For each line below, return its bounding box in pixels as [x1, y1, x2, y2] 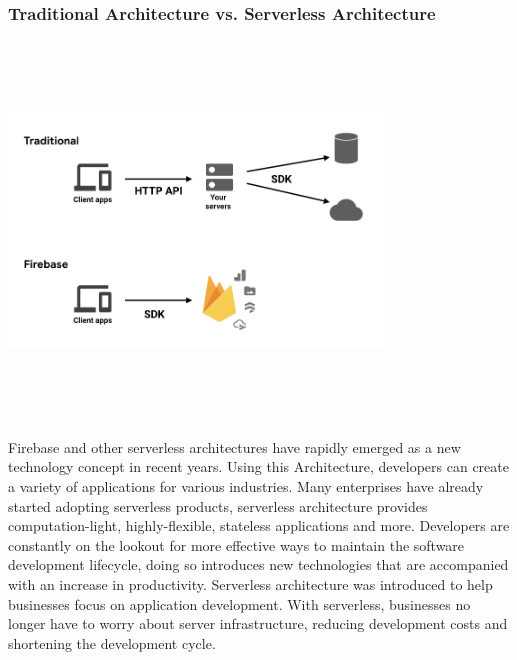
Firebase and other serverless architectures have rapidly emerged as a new [8, 436, 461, 457]
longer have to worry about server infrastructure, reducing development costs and [8, 613, 508, 634]
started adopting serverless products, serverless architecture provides [8, 495, 428, 516]
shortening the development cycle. [8, 632, 216, 653]
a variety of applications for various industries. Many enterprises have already [8, 475, 484, 496]
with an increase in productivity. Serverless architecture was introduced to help [8, 573, 493, 594]
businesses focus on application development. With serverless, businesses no [8, 593, 471, 614]
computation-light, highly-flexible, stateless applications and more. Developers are [8, 515, 510, 536]
